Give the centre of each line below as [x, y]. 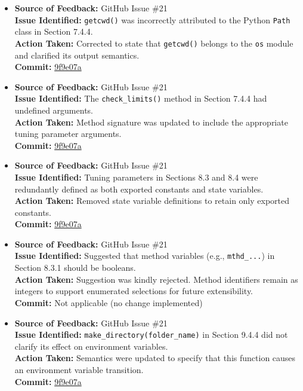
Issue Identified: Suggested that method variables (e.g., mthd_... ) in [145, 256]
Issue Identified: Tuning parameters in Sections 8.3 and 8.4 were [136, 177]
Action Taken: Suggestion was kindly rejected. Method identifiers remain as [156, 279]
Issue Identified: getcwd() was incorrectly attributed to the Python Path [152, 19]
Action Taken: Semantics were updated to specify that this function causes [155, 358]
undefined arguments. [54, 110]
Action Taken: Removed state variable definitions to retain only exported [152, 201]
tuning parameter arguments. [68, 134]
